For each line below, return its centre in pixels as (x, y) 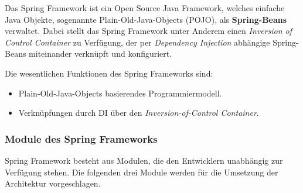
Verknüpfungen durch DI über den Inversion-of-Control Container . (139, 113)
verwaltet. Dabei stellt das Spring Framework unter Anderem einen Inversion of (149, 31)
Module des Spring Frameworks (81, 138)
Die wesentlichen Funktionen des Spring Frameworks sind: (109, 73)
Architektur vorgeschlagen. (53, 183)
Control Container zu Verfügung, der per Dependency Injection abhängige (137, 42)
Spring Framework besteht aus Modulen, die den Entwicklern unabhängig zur (144, 160)
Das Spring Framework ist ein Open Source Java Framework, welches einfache (145, 8)
